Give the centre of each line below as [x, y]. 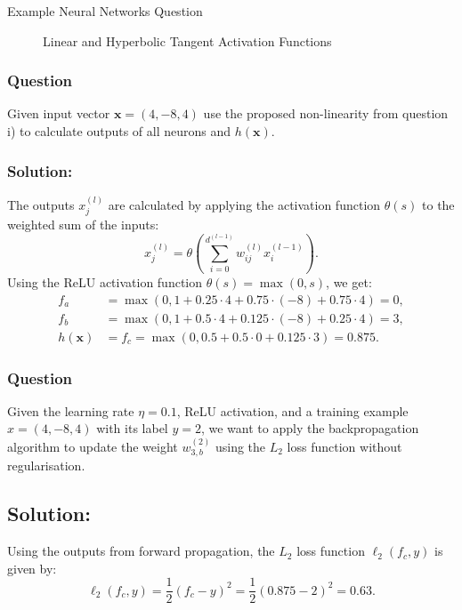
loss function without [344, 446]
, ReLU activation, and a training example [292, 410]
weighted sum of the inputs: [83, 225]
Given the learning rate [71, 410]
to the [438, 204]
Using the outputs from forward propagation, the [141, 551]
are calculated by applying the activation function [244, 204]
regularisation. [46, 466]
